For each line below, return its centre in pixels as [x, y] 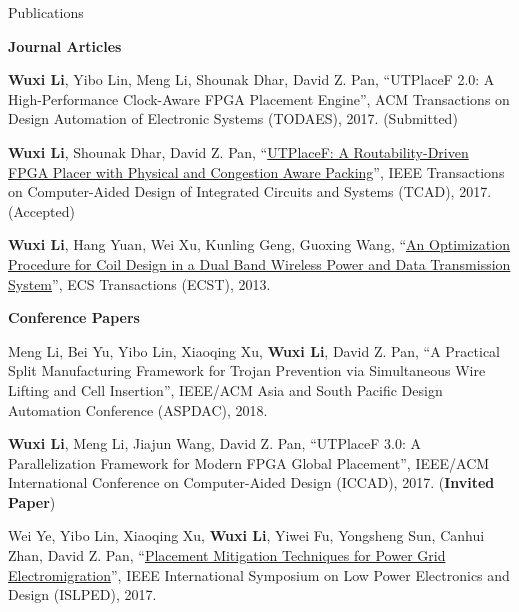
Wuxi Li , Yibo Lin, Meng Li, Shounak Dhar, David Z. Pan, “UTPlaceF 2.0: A [251, 79]
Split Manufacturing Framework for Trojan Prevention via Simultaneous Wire [247, 370]
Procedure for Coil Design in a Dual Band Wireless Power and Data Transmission [259, 263]
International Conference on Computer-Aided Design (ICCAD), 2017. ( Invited [251, 482]
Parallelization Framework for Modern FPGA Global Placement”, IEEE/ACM [249, 462]
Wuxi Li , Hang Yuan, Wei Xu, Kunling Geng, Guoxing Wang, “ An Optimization [259, 244]
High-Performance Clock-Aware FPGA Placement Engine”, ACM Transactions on [259, 98]
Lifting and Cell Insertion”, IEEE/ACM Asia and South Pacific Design [225, 389]
